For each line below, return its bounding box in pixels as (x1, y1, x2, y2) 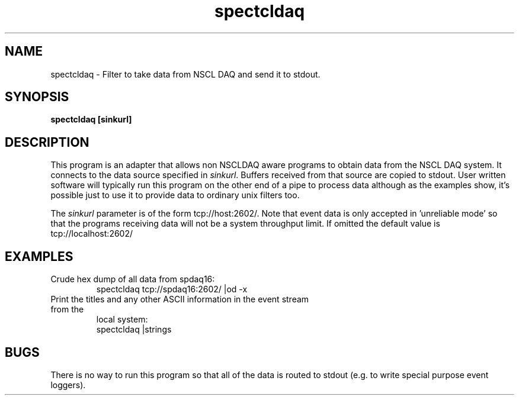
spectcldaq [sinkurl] (50, 114, 132, 125)
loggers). (50, 379, 86, 390)
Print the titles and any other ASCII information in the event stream (50, 294, 309, 305)
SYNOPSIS (5, 89, 69, 105)
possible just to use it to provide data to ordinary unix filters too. (50, 190, 300, 201)
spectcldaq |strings (96, 324, 172, 335)
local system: (96, 314, 148, 325)
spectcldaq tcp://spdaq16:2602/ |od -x (96, 284, 248, 295)
